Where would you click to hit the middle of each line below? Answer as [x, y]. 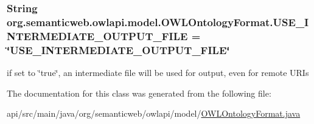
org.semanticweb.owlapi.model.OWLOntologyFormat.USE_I [158, 22]
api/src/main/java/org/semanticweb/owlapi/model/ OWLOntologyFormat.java [154, 113]
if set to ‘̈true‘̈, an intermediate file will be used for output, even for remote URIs [158, 72]
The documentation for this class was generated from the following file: [139, 93]
